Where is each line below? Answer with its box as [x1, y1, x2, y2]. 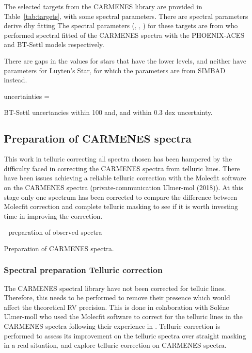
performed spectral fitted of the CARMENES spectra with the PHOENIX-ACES [4, 30, 245, 40]
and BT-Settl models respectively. [4, 39, 104, 49]
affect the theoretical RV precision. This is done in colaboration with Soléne [4, 302, 229, 312]
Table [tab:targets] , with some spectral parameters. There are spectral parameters [4, 11, 248, 21]
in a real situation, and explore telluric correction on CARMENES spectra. [4, 340, 227, 350]
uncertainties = [4, 91, 49, 101]
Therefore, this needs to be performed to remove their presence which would [4, 292, 230, 303]
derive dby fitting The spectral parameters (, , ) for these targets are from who [4, 20, 238, 31]
